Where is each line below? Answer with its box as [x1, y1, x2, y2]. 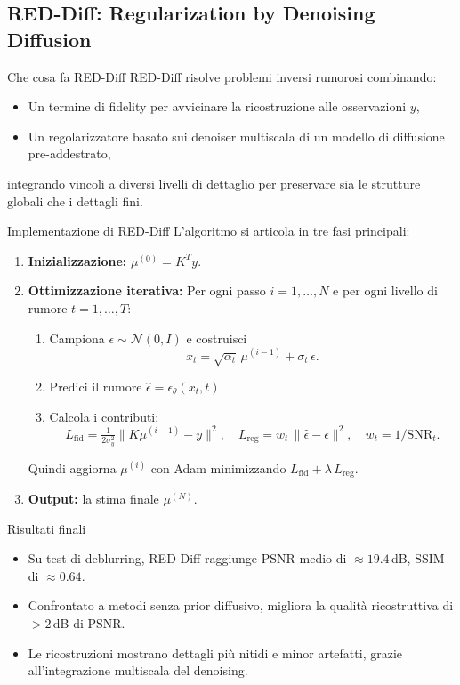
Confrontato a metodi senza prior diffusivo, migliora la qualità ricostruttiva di [28, 596, 454, 615]
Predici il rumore [49, 377, 142, 396]
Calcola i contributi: [49, 407, 159, 425]
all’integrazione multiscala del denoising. [28, 661, 248, 680]
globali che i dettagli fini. [7, 191, 143, 210]
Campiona [49, 328, 105, 347]
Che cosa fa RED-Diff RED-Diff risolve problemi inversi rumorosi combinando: [7, 67, 437, 85]
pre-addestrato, [28, 144, 111, 163]
